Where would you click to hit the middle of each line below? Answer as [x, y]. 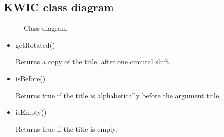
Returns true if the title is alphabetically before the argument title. [118, 95]
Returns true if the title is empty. [67, 128]
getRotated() [35, 45]
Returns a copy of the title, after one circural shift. [93, 62]
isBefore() [31, 78]
